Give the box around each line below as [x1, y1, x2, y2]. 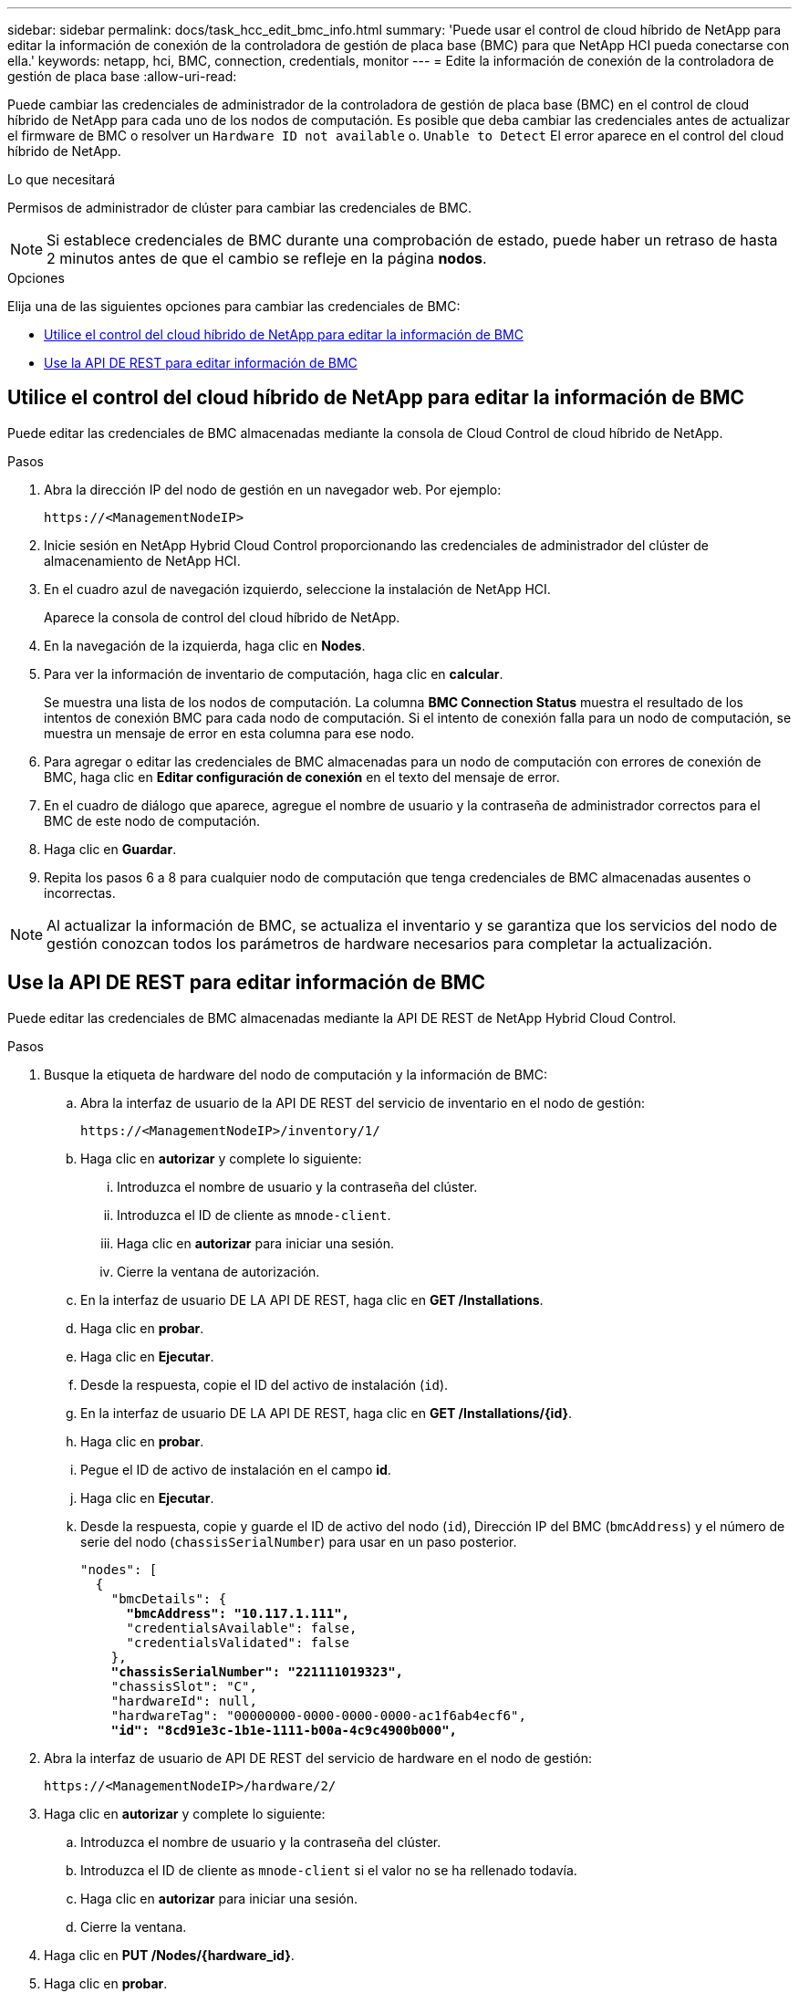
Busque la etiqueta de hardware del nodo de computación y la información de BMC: [44, 1066, 547, 1082]
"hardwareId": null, [110, 1693, 257, 1708]
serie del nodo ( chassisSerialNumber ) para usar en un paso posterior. [80, 1533, 517, 1550]
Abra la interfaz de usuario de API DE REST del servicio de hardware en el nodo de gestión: [44, 1749, 592, 1766]
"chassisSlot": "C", [110, 1678, 257, 1694]
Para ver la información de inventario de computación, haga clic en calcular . [44, 665, 503, 682]
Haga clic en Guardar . [44, 840, 177, 857]
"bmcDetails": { [110, 1591, 227, 1606]
